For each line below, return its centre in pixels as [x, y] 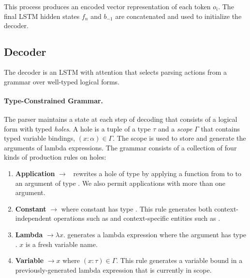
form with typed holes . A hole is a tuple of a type [77, 128]
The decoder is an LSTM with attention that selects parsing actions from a [116, 72]
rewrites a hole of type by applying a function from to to [157, 173]
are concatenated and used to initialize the [178, 16]
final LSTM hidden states [42, 16]
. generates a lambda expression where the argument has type [155, 234]
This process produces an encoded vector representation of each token [107, 6]
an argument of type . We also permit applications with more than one [120, 183]
